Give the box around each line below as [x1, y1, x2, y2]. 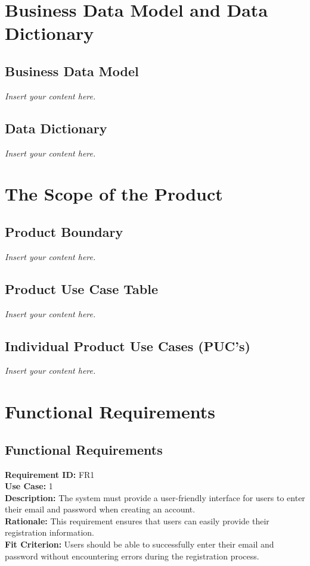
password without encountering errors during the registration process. [5, 549, 259, 562]
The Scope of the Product [5, 182, 223, 206]
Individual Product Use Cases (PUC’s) [5, 336, 250, 355]
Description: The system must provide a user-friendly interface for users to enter [5, 491, 305, 504]
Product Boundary [5, 222, 123, 240]
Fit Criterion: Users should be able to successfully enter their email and [5, 538, 274, 551]
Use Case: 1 [5, 480, 53, 492]
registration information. [5, 526, 94, 539]
